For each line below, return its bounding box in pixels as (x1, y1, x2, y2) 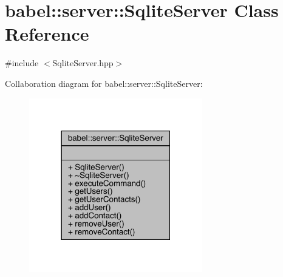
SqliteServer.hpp (52, 56, 114, 69)
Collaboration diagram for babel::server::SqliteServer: (5, 77, 203, 89)
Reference (5, 21, 89, 46)
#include (5, 56, 39, 69)
